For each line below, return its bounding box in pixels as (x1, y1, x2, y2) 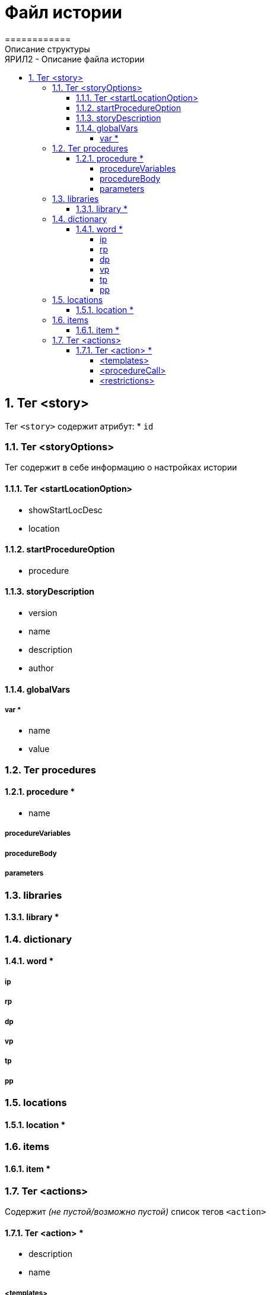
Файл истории (5, 2, 122, 23)
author (28, 663, 54, 673)
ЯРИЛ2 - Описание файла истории (5, 53, 145, 64)
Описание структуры (5, 43, 90, 54)
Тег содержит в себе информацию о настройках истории (5, 462, 237, 473)
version (28, 608, 58, 618)
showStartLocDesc (28, 504, 103, 515)
